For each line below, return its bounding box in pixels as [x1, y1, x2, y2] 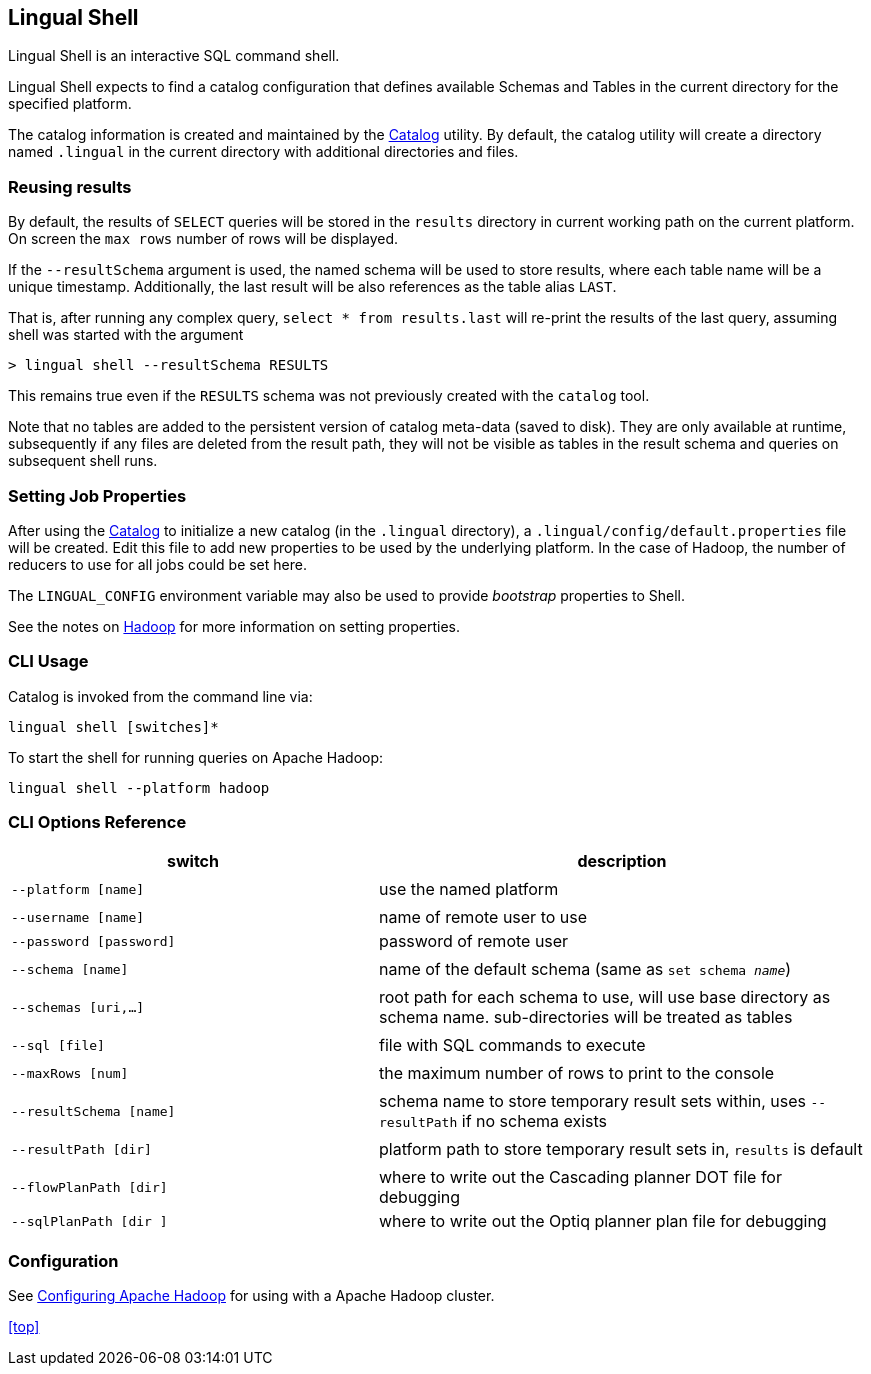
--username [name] [11, 909, 145, 925]
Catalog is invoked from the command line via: [8, 687, 313, 705]
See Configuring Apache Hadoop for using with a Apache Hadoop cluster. [8, 1287, 495, 1305]
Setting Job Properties [8, 485, 187, 506]
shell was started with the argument [8, 326, 244, 344]
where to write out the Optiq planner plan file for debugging [378, 1211, 827, 1232]
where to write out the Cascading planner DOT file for [378, 1167, 782, 1188]
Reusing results [8, 176, 132, 197]
